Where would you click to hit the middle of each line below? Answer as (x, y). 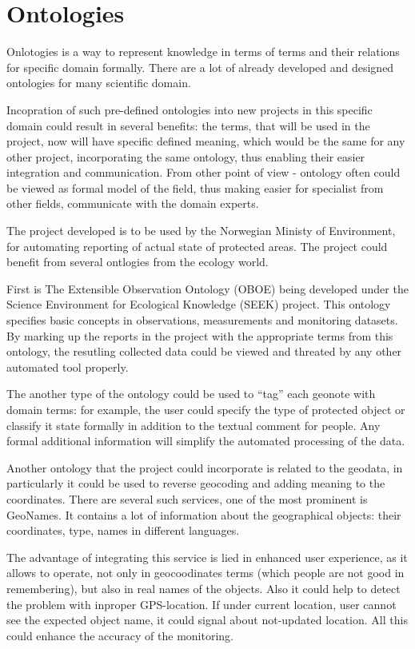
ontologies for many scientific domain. (99, 83)
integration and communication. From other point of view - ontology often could (204, 172)
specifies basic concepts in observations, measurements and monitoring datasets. (202, 320)
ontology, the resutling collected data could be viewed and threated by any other (204, 351)
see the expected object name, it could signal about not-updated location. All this (207, 620)
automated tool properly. (68, 366)
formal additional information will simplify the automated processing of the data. (206, 441)
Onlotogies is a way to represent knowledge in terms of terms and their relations (203, 52)
